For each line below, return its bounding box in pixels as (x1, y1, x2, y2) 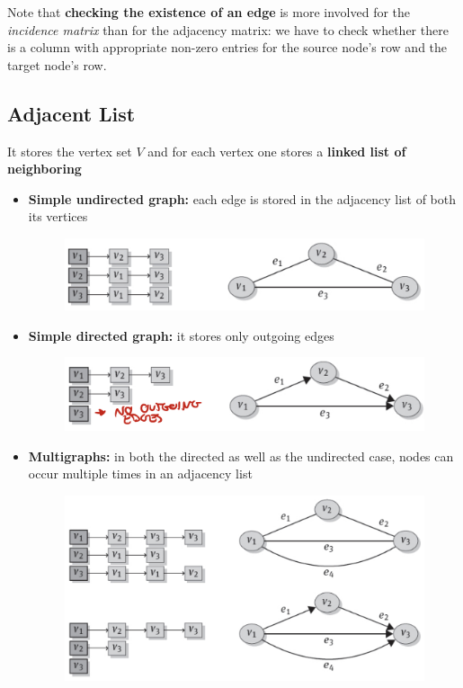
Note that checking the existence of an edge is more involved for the (7, 3, 411, 21)
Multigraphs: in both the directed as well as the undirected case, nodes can (28, 446, 454, 465)
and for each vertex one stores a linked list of (147, 141, 406, 160)
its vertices (28, 207, 88, 226)
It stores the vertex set (7, 141, 132, 160)
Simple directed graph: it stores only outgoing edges (28, 326, 334, 344)
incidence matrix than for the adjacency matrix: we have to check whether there (7, 20, 449, 39)
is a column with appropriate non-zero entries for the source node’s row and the (7, 38, 448, 57)
